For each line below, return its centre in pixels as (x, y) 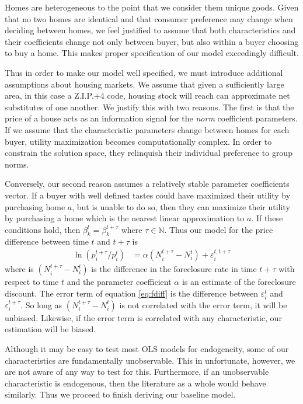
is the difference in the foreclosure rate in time (174, 269)
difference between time (47, 241)
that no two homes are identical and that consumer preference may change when (149, 18)
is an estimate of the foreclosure (239, 282)
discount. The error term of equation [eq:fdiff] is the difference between (131, 293)
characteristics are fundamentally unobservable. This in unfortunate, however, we (150, 360)
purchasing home (35, 206)
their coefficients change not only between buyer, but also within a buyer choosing (152, 41)
